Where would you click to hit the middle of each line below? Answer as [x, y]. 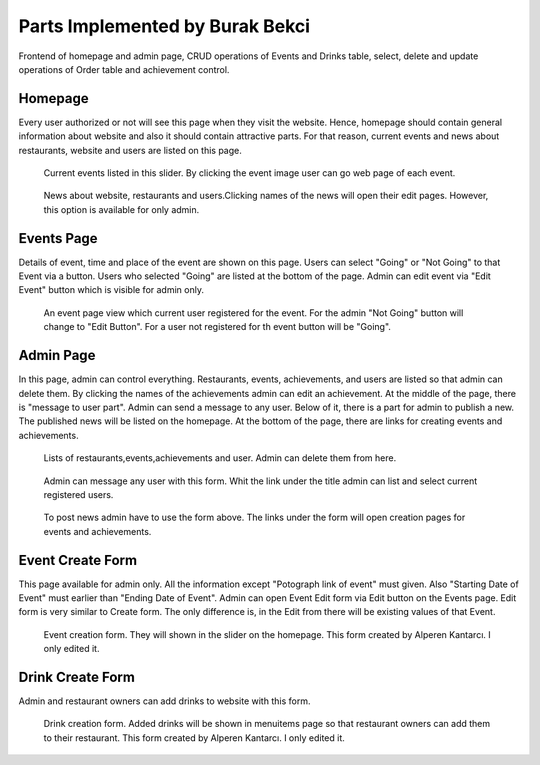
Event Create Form [78, 560]
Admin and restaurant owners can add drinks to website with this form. [164, 701]
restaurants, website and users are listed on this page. [130, 150]
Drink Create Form [76, 676]
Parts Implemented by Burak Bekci [164, 26]
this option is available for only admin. [121, 209]
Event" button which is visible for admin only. [111, 290]
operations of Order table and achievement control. [124, 69]
